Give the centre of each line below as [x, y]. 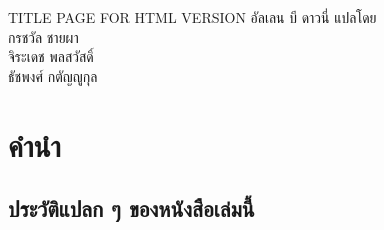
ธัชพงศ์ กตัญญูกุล [53, 75]
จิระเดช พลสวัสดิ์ [51, 56]
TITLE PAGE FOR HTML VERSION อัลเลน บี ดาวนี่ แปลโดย [192, 17]
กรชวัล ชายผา [43, 36]
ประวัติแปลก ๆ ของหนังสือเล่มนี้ [131, 208]
